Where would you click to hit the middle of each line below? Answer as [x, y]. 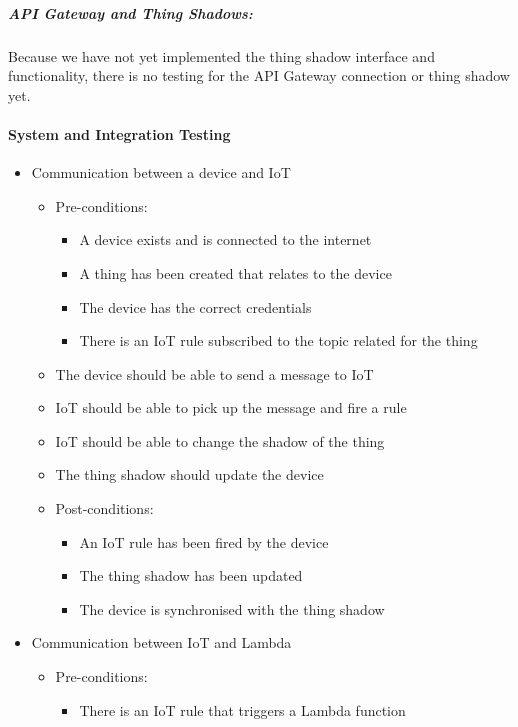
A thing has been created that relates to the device [235, 272]
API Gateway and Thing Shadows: [130, 12]
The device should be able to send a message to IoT [214, 373]
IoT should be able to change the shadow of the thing [220, 440]
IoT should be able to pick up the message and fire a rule [231, 407]
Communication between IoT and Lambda [161, 642]
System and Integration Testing [119, 133]
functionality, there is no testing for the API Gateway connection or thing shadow [259, 75]
